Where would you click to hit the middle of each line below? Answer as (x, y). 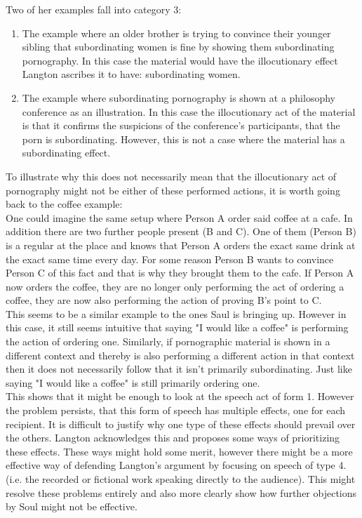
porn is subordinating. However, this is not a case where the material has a (183, 139)
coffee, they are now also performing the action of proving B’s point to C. (164, 300)
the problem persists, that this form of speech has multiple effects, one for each (176, 410)
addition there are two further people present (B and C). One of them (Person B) (181, 231)
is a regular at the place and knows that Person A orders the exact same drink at (181, 245)
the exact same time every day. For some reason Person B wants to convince (170, 259)
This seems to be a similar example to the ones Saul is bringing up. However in (176, 313)
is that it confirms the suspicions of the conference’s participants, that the (181, 125)
